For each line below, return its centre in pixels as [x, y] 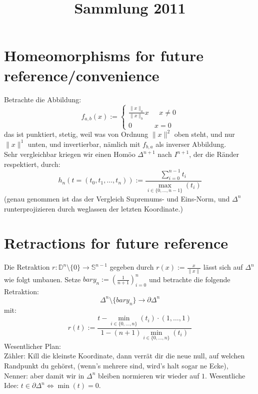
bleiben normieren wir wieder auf [149, 375]
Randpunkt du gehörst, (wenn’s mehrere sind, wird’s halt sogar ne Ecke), [116, 366]
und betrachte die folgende [189, 279]
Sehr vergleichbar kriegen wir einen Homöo [70, 154]
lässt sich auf [223, 267]
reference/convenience [82, 75]
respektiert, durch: [32, 164]
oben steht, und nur [204, 134]
